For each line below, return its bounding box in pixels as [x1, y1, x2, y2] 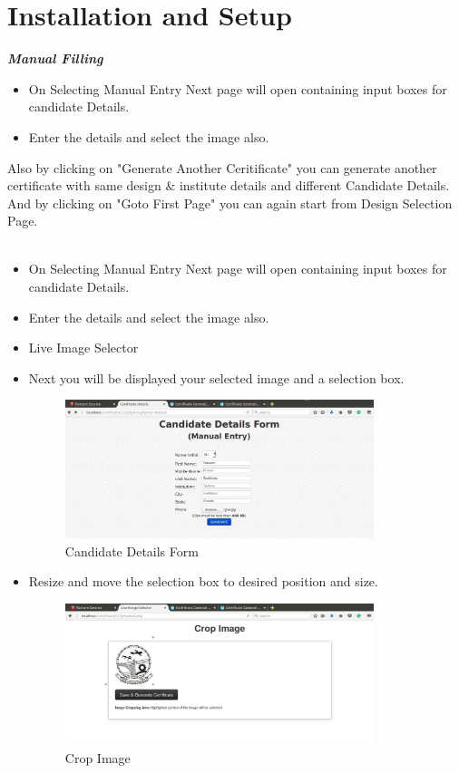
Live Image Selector [28, 338, 139, 357]
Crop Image [64, 748, 131, 767]
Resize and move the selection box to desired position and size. [28, 572, 378, 591]
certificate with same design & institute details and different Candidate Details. [7, 176, 450, 195]
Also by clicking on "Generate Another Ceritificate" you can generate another [7, 158, 437, 177]
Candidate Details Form [64, 541, 199, 560]
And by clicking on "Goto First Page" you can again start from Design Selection [7, 193, 453, 212]
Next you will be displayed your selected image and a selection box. [28, 368, 405, 387]
